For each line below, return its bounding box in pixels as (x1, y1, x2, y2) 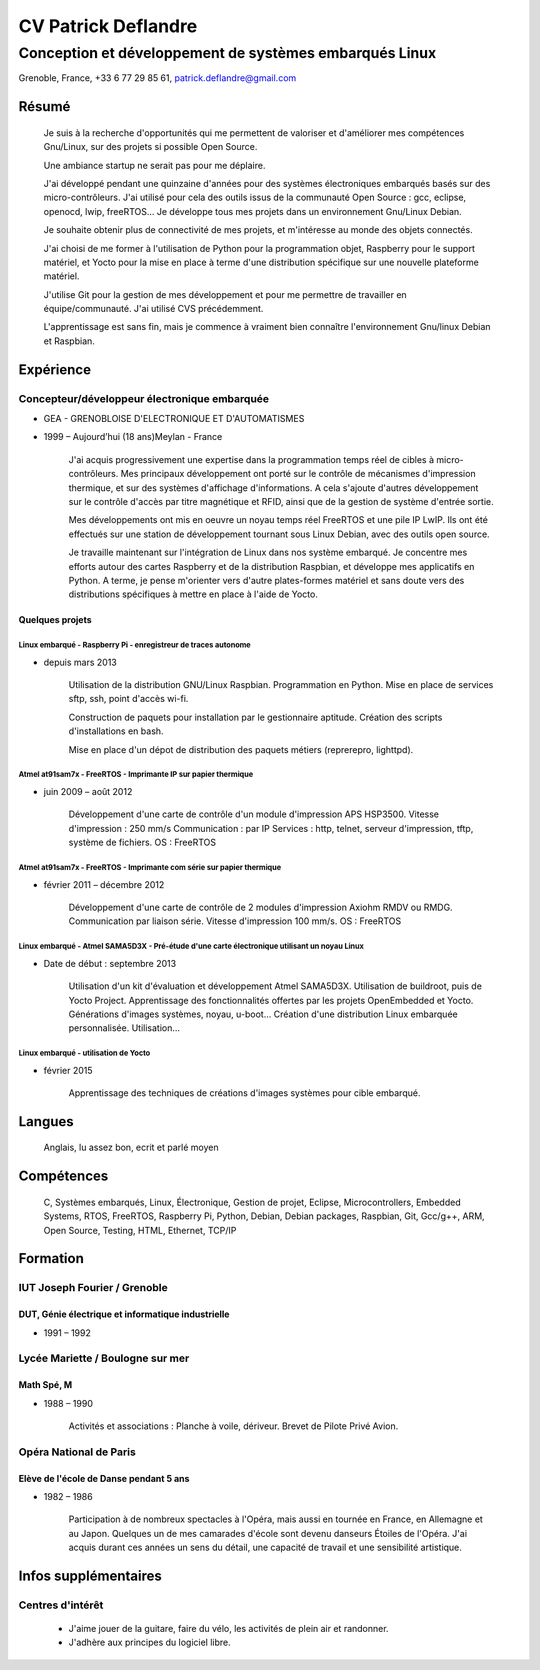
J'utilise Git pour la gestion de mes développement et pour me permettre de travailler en (43, 288, 407, 300)
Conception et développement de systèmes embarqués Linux (18, 44, 437, 62)
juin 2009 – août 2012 (43, 786, 133, 798)
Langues (18, 1113, 74, 1130)
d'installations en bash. (68, 725, 164, 737)
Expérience (18, 361, 92, 378)
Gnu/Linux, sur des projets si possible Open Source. (43, 141, 258, 153)
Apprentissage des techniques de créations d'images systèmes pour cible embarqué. (68, 1087, 421, 1099)
